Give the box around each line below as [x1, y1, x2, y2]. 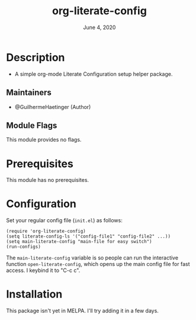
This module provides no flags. [6, 136, 82, 143]
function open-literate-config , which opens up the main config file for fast [6, 261, 190, 268]
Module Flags [6, 120, 57, 130]
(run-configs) [6, 244, 41, 250]
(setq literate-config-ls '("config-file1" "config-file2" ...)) [6, 233, 171, 239]
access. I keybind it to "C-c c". [6, 267, 81, 274]
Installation [6, 287, 63, 301]
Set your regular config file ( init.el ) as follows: [6, 217, 123, 224]
